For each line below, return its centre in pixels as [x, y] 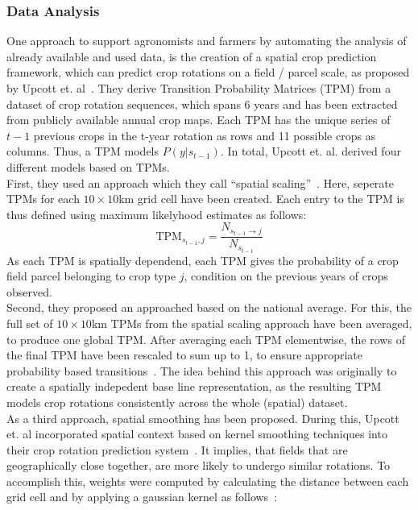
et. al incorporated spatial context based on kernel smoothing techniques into [197, 434]
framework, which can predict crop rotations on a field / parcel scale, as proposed [208, 72]
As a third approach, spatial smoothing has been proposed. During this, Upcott [203, 418]
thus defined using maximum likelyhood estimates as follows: [157, 214]
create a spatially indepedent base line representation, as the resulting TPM [194, 386]
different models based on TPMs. [88, 166]
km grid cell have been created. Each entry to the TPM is [261, 199]
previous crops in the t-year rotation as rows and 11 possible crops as [205, 135]
